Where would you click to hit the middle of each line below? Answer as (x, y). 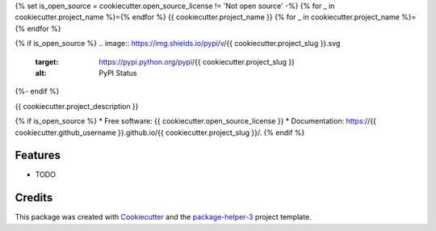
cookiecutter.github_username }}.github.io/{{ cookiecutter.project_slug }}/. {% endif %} (160, 132)
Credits (34, 198)
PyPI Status (118, 73)
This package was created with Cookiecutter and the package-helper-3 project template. (163, 217)
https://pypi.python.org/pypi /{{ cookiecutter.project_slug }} (197, 61)
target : (47, 61)
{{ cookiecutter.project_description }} (77, 106)
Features (38, 155)
